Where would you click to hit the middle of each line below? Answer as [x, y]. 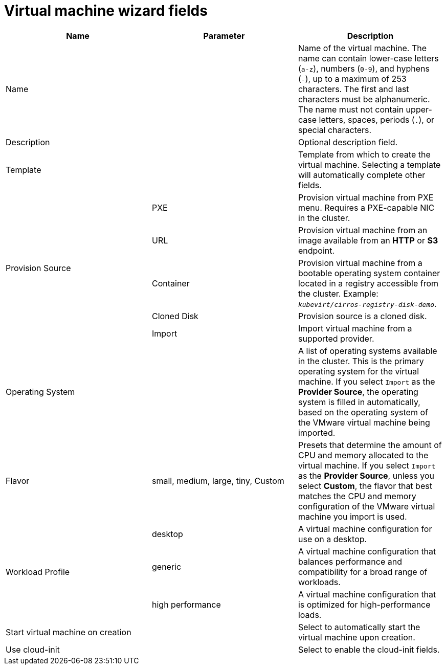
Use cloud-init [33, 649]
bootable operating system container [369, 273]
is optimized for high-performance [364, 604]
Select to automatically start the [359, 627]
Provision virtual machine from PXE [366, 197]
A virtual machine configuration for [365, 529]
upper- [419, 109]
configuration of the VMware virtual [366, 506]
